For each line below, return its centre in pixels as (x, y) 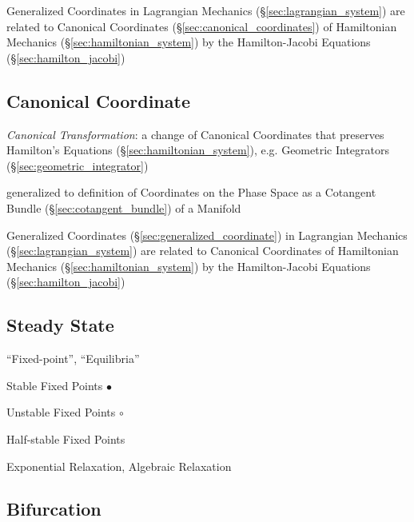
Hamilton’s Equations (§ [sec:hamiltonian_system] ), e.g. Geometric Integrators (198, 150)
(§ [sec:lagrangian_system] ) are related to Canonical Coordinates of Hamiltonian (203, 251)
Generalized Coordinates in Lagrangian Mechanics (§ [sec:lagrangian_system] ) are (206, 10)
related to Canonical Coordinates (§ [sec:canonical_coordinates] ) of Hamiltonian (202, 26)
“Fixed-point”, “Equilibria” (73, 359)
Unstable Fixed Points (61, 412)
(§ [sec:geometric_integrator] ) (78, 165)
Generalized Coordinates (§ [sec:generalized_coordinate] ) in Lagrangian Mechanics (207, 235)
